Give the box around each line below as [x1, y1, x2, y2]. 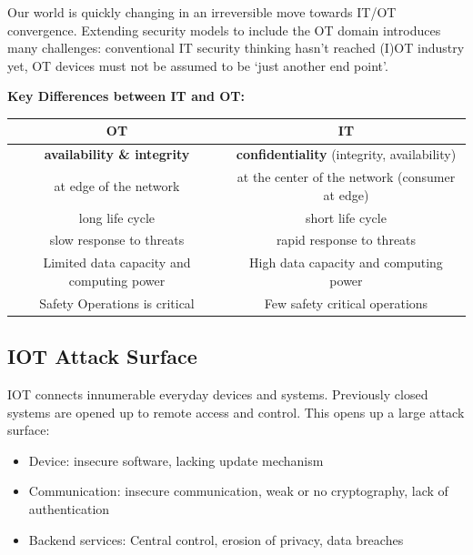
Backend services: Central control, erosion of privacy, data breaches [28, 530, 404, 549]
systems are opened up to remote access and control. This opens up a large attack [7, 402, 465, 421]
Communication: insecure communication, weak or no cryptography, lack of [28, 481, 448, 500]
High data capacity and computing [249, 253, 443, 272]
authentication [28, 499, 110, 518]
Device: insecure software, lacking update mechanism [28, 450, 324, 469]
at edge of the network [54, 176, 180, 195]
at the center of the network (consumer [236, 167, 456, 187]
